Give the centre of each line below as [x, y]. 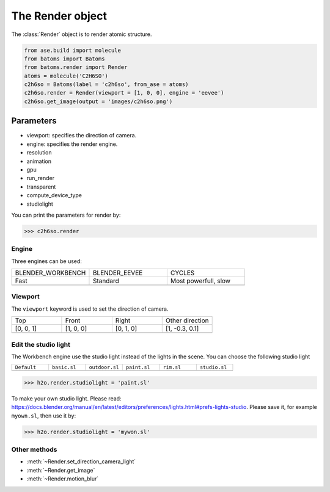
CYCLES [182, 273]
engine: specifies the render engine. [72, 144]
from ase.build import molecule [73, 50]
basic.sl [64, 367]
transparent [41, 187]
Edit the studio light [41, 344]
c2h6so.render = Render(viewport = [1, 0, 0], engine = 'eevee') [124, 93]
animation [39, 161]
